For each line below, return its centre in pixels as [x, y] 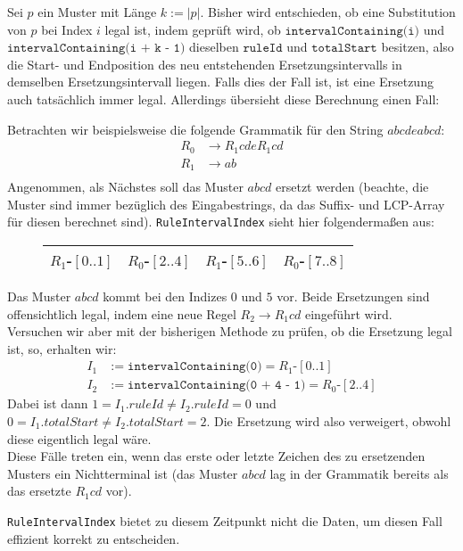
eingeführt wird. [348, 313]
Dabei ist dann [48, 403]
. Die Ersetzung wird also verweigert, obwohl [329, 421]
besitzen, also [418, 47]
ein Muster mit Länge [97, 12]
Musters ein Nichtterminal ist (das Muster [123, 473]
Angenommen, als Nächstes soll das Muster [125, 187]
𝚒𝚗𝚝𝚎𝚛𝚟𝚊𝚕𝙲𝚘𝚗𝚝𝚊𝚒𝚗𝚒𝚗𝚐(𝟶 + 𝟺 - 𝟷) [217, 386]
